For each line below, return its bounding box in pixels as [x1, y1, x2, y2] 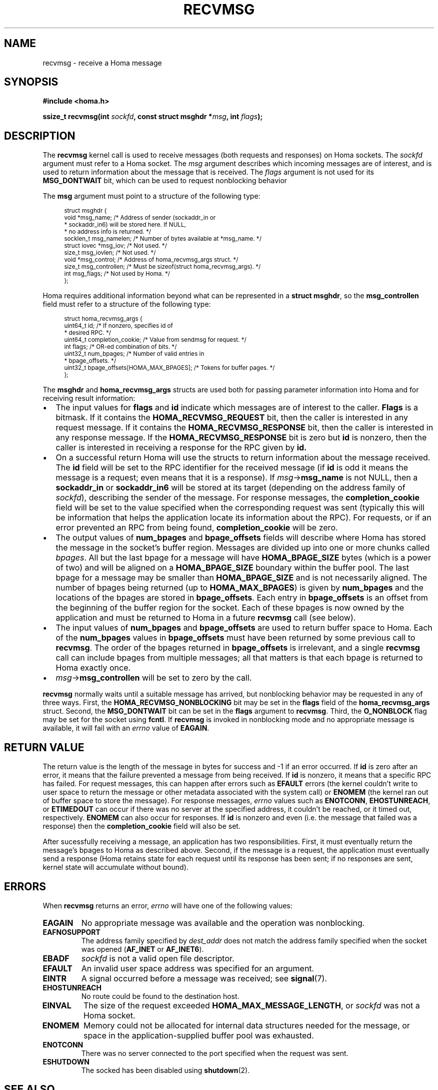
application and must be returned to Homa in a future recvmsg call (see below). [55, 613, 356, 623]
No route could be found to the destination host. [81, 991, 239, 1000]
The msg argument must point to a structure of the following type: [42, 192, 260, 201]
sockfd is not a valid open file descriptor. [81, 953, 234, 963]
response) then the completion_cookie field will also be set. [42, 822, 240, 831]
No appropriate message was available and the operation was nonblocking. [81, 917, 365, 928]
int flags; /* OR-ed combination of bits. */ [64, 343, 177, 351]
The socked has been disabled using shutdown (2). [81, 1065, 250, 1074]
